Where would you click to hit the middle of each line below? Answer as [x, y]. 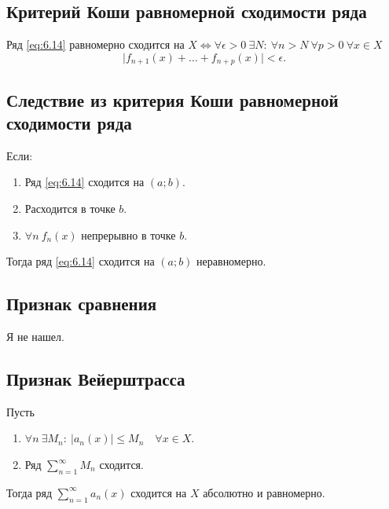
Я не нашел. [35, 337]
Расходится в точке [70, 209]
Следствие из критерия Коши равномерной [172, 99]
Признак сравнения [82, 304]
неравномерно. [231, 261]
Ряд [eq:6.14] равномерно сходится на [95, 44]
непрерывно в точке [128, 234]
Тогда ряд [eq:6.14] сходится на [81, 261]
